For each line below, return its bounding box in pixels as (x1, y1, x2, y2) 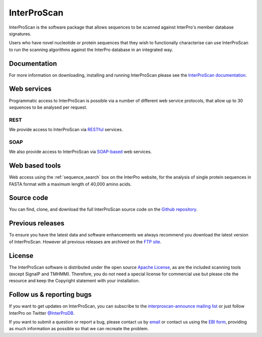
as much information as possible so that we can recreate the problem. (9, 326, 149, 332)
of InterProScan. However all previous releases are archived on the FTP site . (9, 238, 162, 245)
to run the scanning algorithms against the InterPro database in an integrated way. (9, 47, 173, 52)
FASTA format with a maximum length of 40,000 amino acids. (9, 181, 132, 187)
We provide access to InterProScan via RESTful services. (9, 127, 123, 133)
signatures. (9, 31, 32, 36)
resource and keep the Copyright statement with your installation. (9, 278, 140, 284)
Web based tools (9, 162, 61, 170)
